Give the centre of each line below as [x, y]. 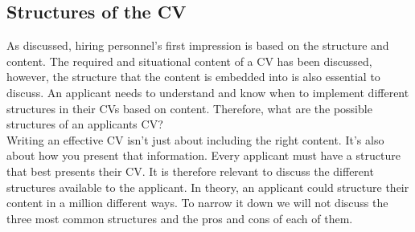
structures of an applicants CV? [85, 124]
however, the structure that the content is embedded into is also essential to [193, 77]
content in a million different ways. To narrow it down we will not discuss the [197, 203]
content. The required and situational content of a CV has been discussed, [189, 61]
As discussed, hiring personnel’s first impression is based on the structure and [198, 45]
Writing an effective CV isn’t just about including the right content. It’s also [195, 139]
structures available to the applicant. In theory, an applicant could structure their [208, 187]
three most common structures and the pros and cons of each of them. [180, 218]
